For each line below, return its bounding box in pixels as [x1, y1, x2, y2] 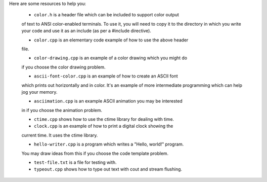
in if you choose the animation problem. [21, 107, 102, 113]
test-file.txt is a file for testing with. [34, 159, 117, 165]
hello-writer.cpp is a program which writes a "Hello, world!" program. [34, 141, 184, 147]
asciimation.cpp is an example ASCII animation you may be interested [34, 98, 183, 104]
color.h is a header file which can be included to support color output [34, 12, 179, 18]
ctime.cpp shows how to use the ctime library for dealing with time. [34, 116, 174, 122]
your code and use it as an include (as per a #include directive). [21, 28, 151, 34]
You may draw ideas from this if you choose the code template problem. [21, 150, 169, 156]
